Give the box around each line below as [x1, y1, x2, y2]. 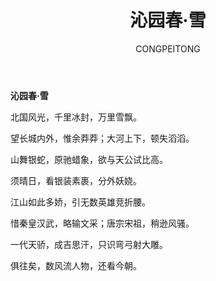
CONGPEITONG [135, 42, 201, 55]
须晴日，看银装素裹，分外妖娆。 [10, 174, 142, 186]
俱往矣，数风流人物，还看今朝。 [10, 259, 142, 271]
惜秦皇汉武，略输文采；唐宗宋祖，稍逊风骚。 [10, 217, 195, 229]
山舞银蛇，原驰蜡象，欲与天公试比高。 [10, 153, 168, 165]
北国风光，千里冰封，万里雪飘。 [10, 111, 142, 123]
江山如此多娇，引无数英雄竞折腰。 [10, 196, 151, 208]
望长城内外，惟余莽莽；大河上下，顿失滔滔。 [10, 132, 195, 144]
